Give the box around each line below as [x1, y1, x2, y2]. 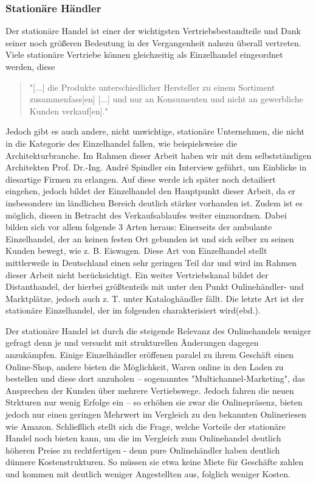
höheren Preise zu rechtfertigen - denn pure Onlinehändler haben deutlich [5, 443, 280, 456]
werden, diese [5, 60, 55, 72]
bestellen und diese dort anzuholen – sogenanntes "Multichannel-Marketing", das [5, 372, 305, 385]
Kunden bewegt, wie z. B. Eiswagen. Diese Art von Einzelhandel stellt [5, 244, 267, 257]
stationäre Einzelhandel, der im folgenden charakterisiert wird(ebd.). [5, 304, 261, 317]
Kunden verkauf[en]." [29, 104, 108, 117]
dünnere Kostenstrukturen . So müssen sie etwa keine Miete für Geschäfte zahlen [5, 455, 304, 468]
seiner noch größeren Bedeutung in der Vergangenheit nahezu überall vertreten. [5, 36, 301, 49]
